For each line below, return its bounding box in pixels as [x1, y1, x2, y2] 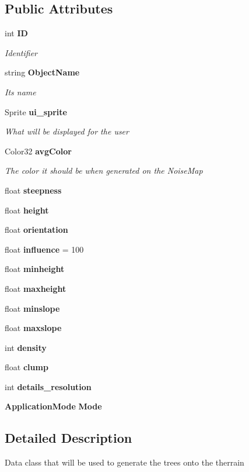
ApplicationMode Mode [5, 400, 102, 412]
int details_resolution [5, 380, 92, 392]
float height [5, 204, 49, 216]
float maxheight [5, 282, 66, 294]
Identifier [5, 46, 38, 58]
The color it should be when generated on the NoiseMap [5, 164, 203, 177]
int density [5, 341, 47, 353]
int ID [5, 27, 28, 39]
